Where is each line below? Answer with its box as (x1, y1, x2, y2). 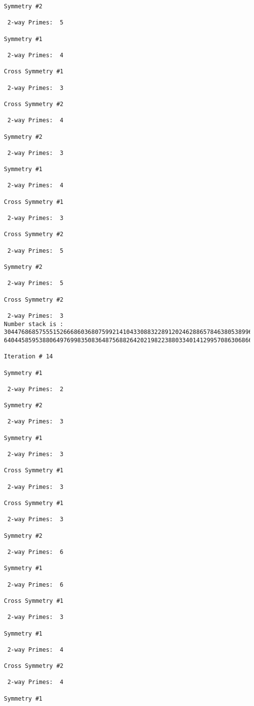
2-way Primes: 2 (7, 385, 63, 393)
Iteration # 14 (4, 353, 53, 360)
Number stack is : (4, 320, 63, 328)
